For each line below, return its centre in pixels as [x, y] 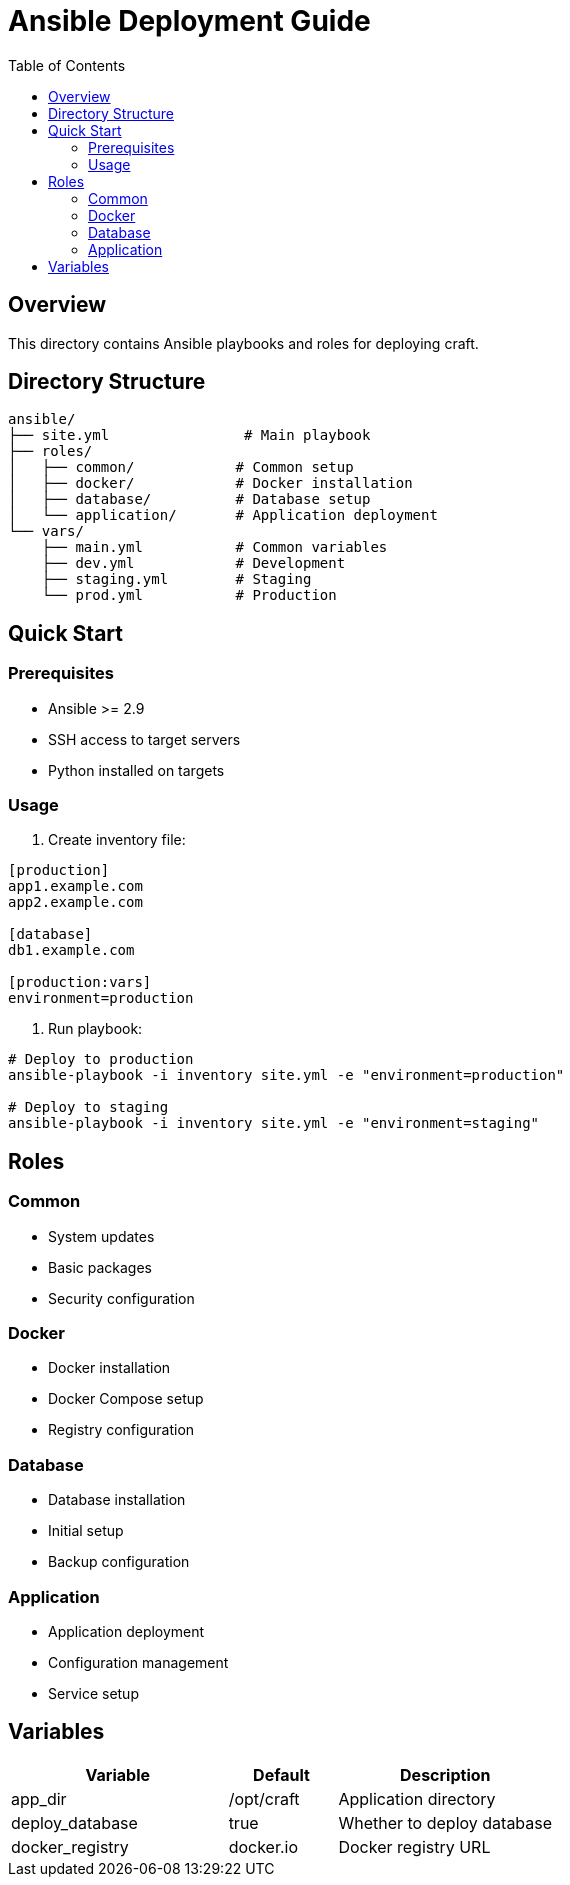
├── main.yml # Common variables [214, 547]
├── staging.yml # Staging [176, 579]
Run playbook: [95, 1029]
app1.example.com [75, 886]
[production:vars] [80, 982]
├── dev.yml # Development [193, 563]
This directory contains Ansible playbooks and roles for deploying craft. [243, 343]
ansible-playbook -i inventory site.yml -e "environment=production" [286, 1075]
